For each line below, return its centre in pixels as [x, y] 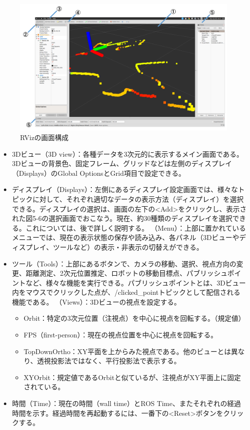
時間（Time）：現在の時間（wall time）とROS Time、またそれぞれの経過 [126, 403]
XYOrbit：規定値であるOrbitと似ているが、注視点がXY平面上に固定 [132, 377]
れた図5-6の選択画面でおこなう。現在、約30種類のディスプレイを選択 [122, 218]
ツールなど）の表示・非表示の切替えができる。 [128, 247]
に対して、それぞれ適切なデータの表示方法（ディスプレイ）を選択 [138, 199]
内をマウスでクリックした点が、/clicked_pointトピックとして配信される [126, 292]
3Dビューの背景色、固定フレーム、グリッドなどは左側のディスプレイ [122, 163]
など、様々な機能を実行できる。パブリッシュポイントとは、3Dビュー [136, 282]
